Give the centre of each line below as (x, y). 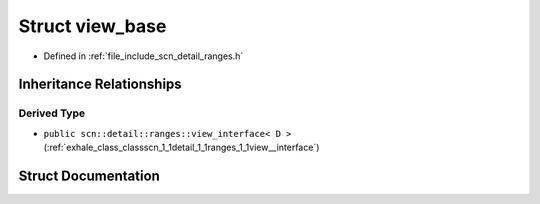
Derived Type (51, 113)
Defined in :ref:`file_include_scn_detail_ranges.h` (143, 56)
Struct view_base (92, 26)
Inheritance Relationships (100, 84)
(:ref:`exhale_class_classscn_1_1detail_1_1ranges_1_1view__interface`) (181, 147)
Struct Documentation (89, 175)
